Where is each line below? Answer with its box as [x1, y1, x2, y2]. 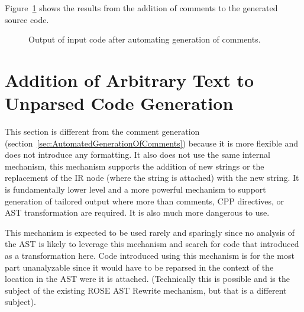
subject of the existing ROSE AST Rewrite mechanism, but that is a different [5, 284, 287, 296]
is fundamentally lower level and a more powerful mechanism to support [5, 183, 266, 196]
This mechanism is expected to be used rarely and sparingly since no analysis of [5, 226, 295, 238]
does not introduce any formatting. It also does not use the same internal [5, 148, 270, 161]
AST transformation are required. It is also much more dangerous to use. [5, 206, 270, 219]
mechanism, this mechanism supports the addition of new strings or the [5, 160, 264, 172]
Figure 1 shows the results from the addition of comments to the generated [5, 2, 278, 14]
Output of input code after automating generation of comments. [28, 33, 261, 45]
